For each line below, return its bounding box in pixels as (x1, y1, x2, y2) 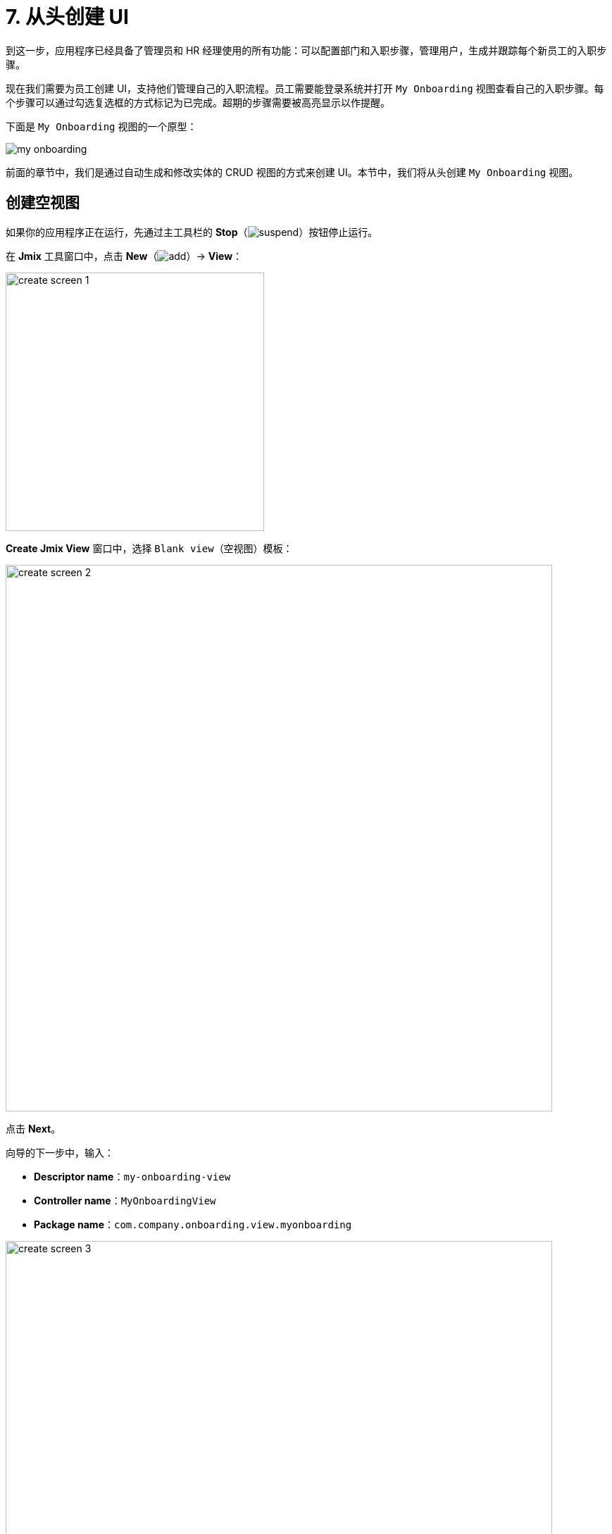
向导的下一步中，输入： (6, 1146, 114, 1159)
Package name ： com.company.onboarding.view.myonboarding (34, 1218, 352, 1230)
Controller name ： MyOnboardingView (34, 1194, 216, 1206)
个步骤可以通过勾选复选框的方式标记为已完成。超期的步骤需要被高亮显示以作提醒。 (6, 96, 390, 108)
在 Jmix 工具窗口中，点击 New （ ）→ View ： (6, 249, 243, 262)
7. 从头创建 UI (6, 5, 129, 29)
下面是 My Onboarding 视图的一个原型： (6, 120, 197, 132)
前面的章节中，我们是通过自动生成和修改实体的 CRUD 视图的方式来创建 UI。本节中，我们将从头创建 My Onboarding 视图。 (6, 166, 579, 178)
